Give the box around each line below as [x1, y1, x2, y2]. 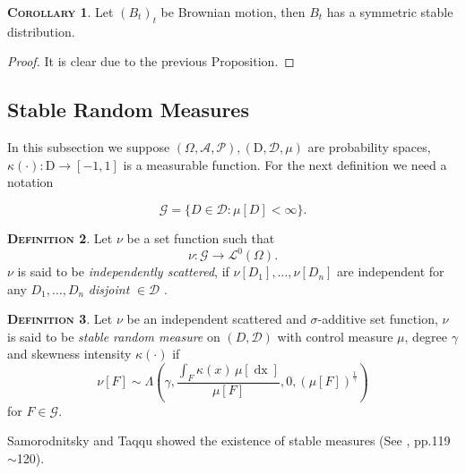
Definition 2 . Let [7, 228, 113, 247]
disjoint [88, 279, 130, 298]
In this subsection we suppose [7, 138, 170, 157]
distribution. [7, 21, 75, 40]
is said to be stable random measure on [7, 326, 220, 345]
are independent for [337, 262, 444, 281]
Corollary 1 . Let [7, 3, 114, 21]
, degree [404, 326, 448, 345]
